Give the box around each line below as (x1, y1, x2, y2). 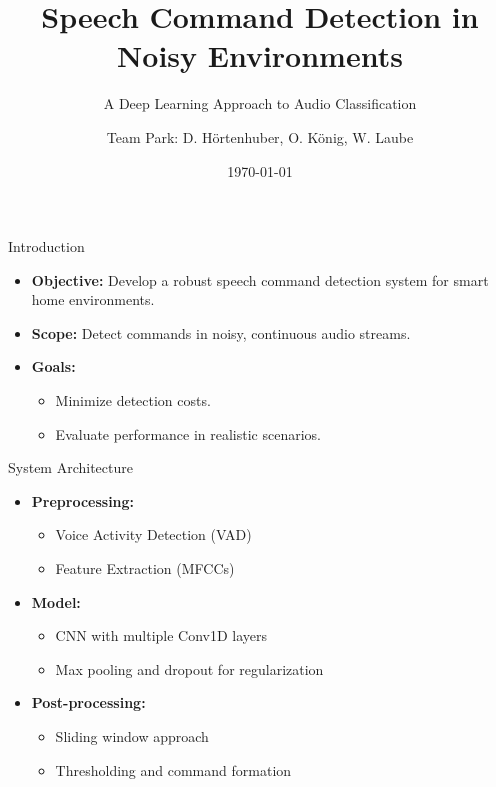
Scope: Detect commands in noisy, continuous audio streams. (31, 322, 411, 343)
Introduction (8, 236, 85, 257)
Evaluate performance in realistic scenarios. (55, 423, 322, 444)
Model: (31, 591, 81, 612)
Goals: (31, 356, 76, 377)
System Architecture (8, 457, 133, 478)
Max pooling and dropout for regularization (55, 658, 324, 679)
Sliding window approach (55, 726, 209, 746)
